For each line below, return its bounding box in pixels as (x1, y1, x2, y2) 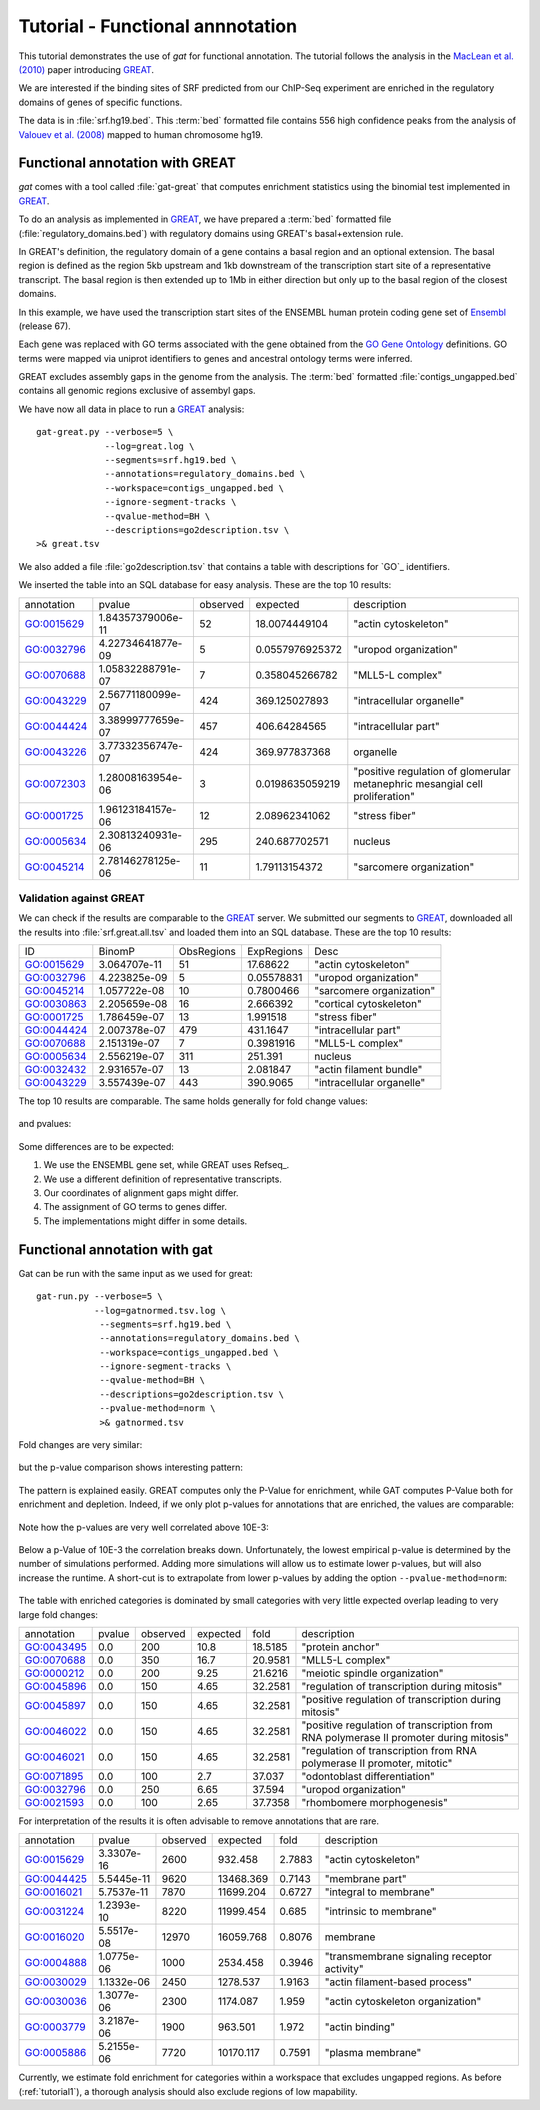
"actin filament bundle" (313, 1063, 423, 1077)
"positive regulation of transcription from (301, 1718, 494, 1732)
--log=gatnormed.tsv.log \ (93, 1305, 227, 1316)
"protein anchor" (301, 1640, 380, 1654)
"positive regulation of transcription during (301, 1692, 502, 1706)
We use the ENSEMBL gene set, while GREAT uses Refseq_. (43, 1159, 290, 1171)
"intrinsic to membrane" (324, 1905, 437, 1919)
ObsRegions (178, 945, 237, 959)
